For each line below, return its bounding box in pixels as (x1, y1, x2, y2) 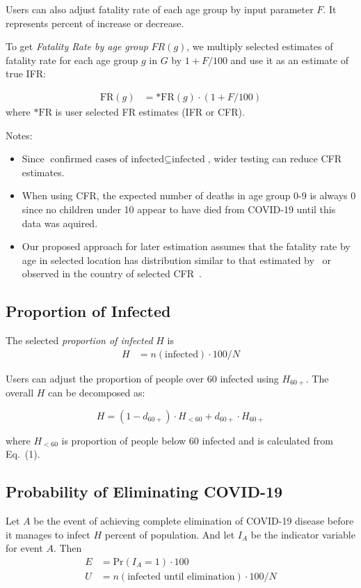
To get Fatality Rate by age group (6, 39, 148, 54)
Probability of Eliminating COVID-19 (6, 481, 283, 502)
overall (6, 385, 34, 400)
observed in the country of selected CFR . (22, 266, 202, 281)
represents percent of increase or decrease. (6, 15, 184, 30)
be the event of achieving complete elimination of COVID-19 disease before (33, 513, 354, 528)
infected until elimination (127, 572, 235, 582)
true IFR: (6, 66, 46, 81)
